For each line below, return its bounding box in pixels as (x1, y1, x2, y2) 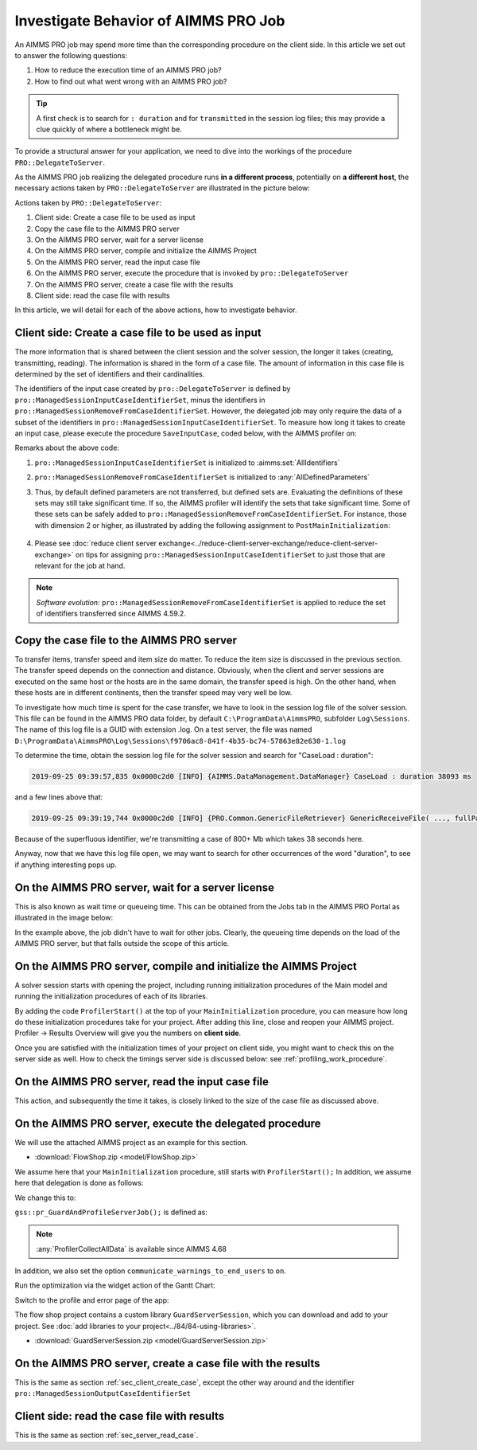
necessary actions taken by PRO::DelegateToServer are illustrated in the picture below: (14, 183, 310, 193)
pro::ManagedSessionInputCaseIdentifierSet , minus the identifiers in (14, 395, 266, 405)
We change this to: (14, 1193, 76, 1202)
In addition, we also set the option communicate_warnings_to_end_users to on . (14, 1266, 286, 1276)
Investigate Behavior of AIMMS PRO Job (14, 12, 285, 29)
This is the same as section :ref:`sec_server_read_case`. (14, 1430, 199, 1440)
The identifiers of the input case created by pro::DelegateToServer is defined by (14, 384, 291, 393)
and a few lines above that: (14, 792, 103, 802)
